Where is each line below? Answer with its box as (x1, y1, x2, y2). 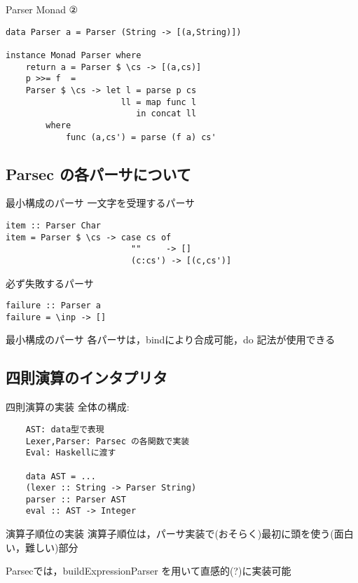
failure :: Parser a (6, 301, 102, 311)
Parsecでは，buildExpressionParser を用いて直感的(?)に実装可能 (6, 563, 291, 578)
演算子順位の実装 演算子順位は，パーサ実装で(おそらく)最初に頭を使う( (6, 526, 334, 541)
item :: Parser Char (6, 220, 102, 231)
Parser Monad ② (6, 2, 78, 16)
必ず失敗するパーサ (6, 275, 94, 290)
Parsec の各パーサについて (6, 163, 191, 184)
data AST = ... (25, 471, 96, 481)
